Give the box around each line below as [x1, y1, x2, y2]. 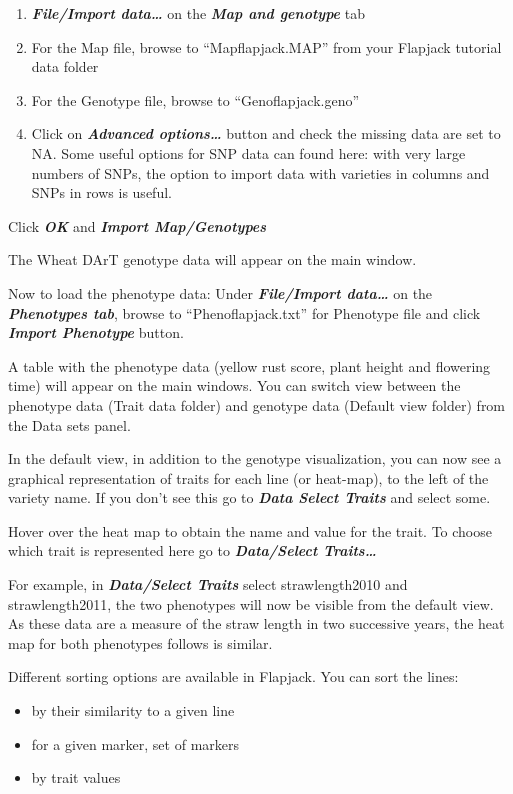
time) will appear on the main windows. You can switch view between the [8, 375, 461, 396]
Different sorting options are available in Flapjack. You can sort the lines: [8, 666, 459, 687]
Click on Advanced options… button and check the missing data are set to [31, 123, 501, 144]
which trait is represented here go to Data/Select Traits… [8, 540, 377, 561]
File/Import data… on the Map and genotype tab [31, 3, 365, 23]
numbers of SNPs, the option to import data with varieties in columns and [31, 162, 490, 183]
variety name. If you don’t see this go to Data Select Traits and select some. [8, 487, 491, 508]
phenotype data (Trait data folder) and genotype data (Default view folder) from [8, 394, 506, 415]
